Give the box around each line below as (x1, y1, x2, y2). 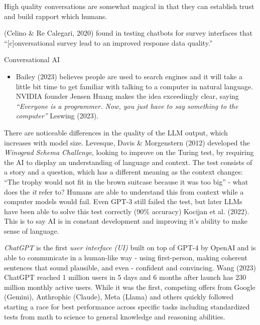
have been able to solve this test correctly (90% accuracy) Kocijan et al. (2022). (4, 206, 249, 216)
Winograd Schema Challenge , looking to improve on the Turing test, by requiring (4, 147, 254, 157)
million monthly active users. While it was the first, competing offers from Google (4, 281, 255, 292)
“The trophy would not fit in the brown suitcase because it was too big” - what (4, 176, 248, 187)
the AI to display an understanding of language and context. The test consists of (4, 156, 252, 167)
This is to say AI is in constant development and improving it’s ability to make (4, 216, 248, 226)
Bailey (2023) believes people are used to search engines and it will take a (16, 71, 243, 81)
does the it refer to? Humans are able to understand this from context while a (4, 186, 244, 197)
